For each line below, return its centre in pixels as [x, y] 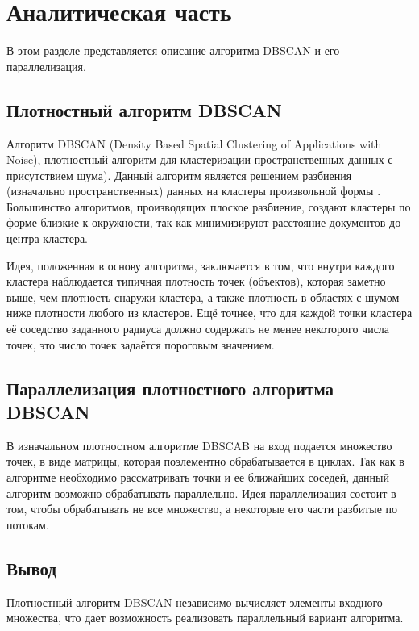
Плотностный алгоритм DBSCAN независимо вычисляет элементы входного [195, 602]
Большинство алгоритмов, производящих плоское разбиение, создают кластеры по [209, 206]
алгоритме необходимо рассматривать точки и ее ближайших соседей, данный [198, 477]
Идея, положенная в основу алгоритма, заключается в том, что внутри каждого [201, 265]
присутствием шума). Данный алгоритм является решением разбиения [179, 175]
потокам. [28, 524]
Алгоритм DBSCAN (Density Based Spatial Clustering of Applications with [194, 143]
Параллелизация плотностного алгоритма [170, 388]
